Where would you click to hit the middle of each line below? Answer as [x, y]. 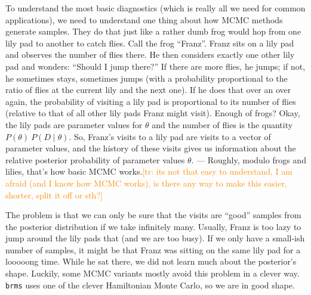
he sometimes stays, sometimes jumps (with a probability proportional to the [147, 78]
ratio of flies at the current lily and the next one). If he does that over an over [148, 90]
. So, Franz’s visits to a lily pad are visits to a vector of [170, 136]
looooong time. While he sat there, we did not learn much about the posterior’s [151, 261]
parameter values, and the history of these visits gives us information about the [151, 148]
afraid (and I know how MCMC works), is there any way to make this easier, [146, 183]
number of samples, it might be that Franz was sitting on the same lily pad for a [153, 249]
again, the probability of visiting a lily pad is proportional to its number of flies [151, 101]
